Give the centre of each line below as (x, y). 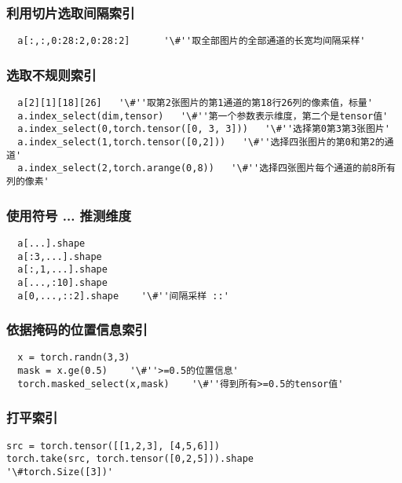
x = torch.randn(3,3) (74, 358)
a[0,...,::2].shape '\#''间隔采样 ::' (123, 296)
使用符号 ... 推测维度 (69, 215)
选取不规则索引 (51, 74)
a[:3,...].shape (60, 256)
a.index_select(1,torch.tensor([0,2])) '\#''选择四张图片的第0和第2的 (201, 143)
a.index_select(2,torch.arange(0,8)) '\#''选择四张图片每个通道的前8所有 (206, 168)
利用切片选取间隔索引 (71, 12)
